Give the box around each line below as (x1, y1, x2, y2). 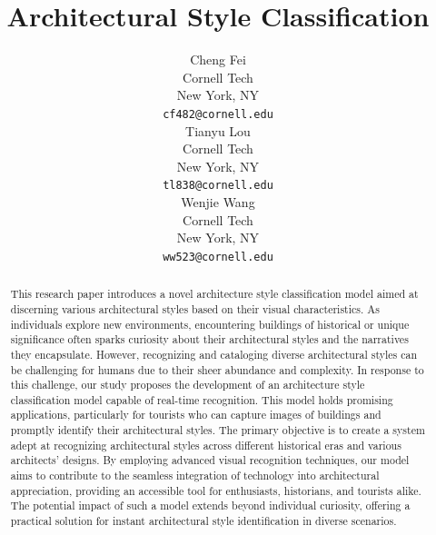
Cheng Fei (190, 50, 246, 69)
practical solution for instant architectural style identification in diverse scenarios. (10, 513, 397, 529)
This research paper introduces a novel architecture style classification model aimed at (10, 286, 419, 302)
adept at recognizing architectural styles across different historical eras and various (10, 437, 401, 452)
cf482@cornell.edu (163, 107, 273, 121)
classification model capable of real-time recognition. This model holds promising (10, 391, 393, 407)
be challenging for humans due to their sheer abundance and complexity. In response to (10, 362, 424, 377)
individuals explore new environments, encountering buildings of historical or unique (10, 316, 410, 332)
